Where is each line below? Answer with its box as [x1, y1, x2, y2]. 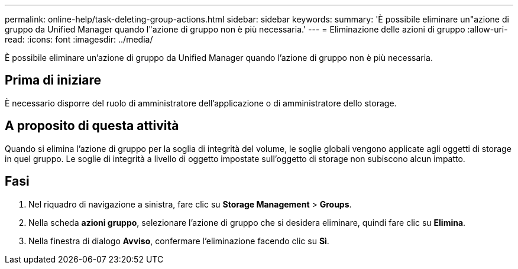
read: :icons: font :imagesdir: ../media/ [5, 34, 153, 44]
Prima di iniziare [5, 73, 102, 88]
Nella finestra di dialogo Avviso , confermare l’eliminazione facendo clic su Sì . [28, 235, 329, 246]
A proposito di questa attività [5, 118, 179, 134]
